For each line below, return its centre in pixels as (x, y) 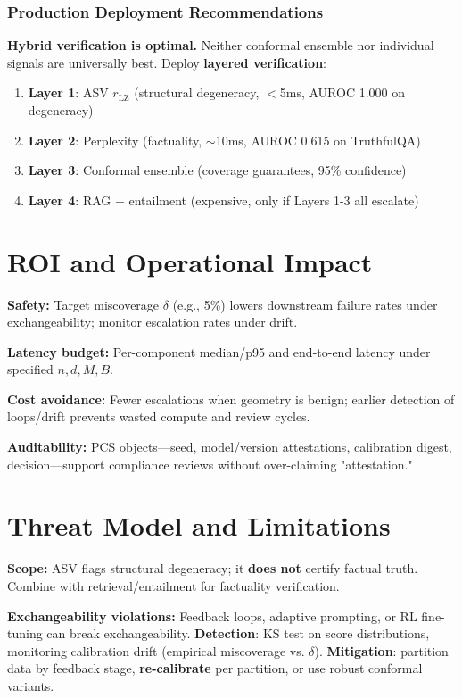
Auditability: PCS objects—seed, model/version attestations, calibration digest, (230, 447)
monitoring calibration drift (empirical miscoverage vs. (156, 650)
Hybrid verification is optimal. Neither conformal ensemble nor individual (221, 45)
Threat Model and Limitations (199, 525)
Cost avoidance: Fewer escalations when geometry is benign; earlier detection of (231, 399)
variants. (31, 685)
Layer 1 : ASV (68, 92)
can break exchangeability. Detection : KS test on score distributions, (238, 633)
